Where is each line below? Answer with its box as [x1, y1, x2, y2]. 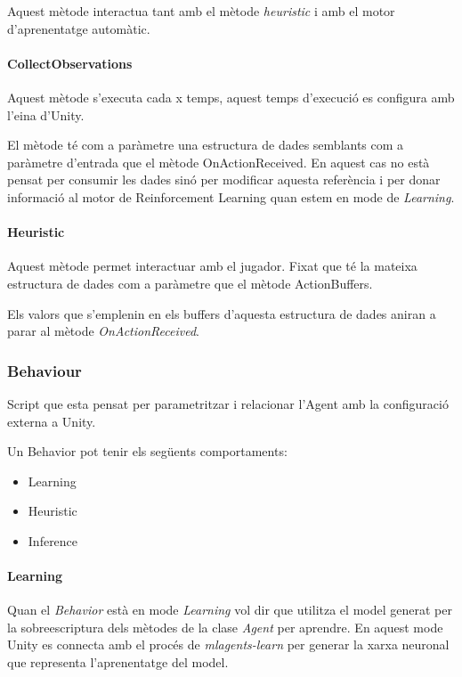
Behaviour [7, 359, 82, 381]
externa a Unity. [7, 412, 96, 430]
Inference [28, 531, 78, 550]
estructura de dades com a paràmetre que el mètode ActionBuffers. [7, 273, 373, 292]
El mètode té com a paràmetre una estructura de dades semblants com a [7, 135, 404, 154]
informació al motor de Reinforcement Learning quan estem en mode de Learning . [7, 187, 455, 206]
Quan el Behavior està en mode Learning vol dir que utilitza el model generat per [7, 600, 452, 619]
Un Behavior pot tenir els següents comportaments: [7, 442, 288, 461]
